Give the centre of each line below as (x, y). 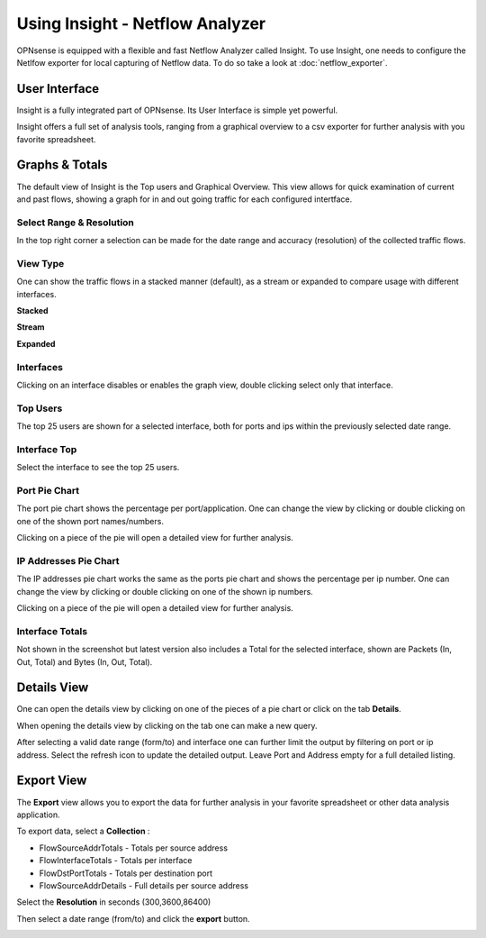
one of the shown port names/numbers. (90, 521)
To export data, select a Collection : (83, 831)
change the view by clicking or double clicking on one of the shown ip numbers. (165, 591)
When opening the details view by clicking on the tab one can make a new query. (167, 725)
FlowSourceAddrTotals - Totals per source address (134, 848)
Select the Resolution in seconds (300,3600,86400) (114, 902)
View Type (40, 263)
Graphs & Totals (62, 165)
